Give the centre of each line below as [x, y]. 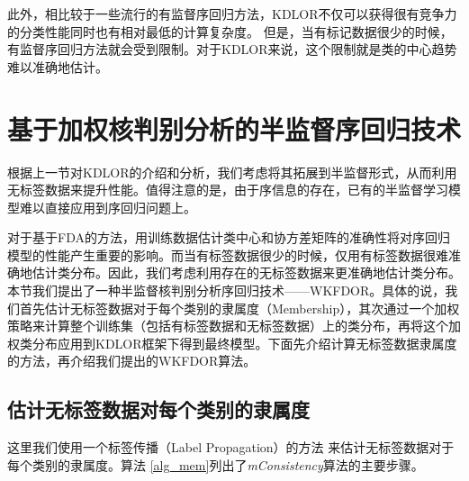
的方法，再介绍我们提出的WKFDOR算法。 [132, 361]
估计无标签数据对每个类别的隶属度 [158, 409]
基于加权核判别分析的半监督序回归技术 [234, 128]
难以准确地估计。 [58, 66]
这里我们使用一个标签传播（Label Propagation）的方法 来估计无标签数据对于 [231, 447]
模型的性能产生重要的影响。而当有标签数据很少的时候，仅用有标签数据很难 [228, 254]
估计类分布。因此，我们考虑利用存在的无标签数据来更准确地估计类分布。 [246, 272]
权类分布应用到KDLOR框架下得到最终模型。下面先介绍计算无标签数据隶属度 [232, 343]
